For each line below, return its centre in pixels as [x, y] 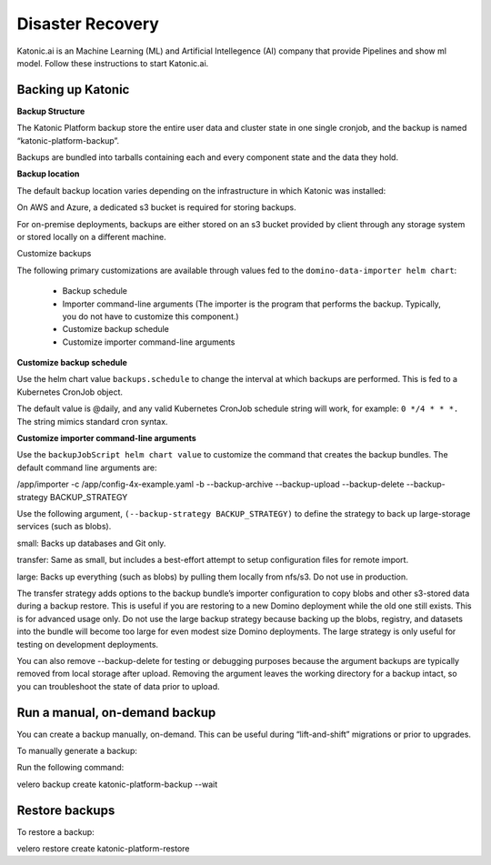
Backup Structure [51, 111]
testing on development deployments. [88, 644]
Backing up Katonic [73, 90]
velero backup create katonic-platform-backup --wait [117, 784]
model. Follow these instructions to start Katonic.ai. [113, 63]
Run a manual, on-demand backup [116, 713]
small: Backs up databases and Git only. [91, 543]
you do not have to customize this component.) [151, 316]
